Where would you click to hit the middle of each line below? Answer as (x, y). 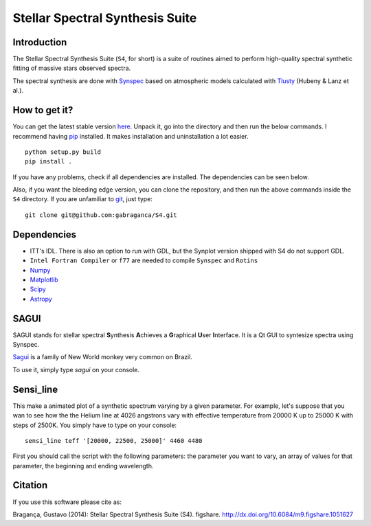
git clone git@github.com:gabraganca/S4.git (101, 215)
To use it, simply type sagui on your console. (76, 369)
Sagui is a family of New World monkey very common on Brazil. (102, 357)
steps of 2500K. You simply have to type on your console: (95, 425)
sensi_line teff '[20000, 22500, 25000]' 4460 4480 (114, 441)
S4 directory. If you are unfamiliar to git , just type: (82, 199)
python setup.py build (63, 152)
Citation (30, 485)
